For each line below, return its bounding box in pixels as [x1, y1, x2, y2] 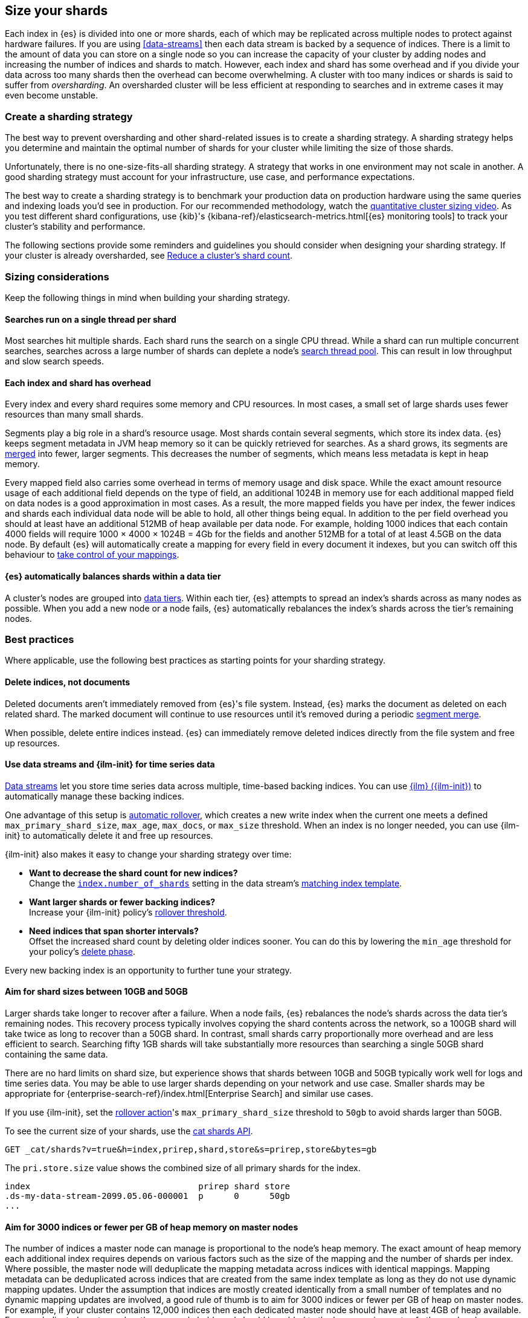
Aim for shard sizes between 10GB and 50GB [5, 986, 188, 997]
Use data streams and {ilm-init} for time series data [5, 759, 215, 770]
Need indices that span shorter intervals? [29, 925, 199, 936]
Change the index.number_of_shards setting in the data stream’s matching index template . [29, 877, 402, 888]
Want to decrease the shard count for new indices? [29, 867, 238, 878]
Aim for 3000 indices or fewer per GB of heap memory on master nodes [5, 1221, 298, 1232]
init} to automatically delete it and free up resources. [5, 830, 213, 841]
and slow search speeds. [5, 356, 105, 367]
